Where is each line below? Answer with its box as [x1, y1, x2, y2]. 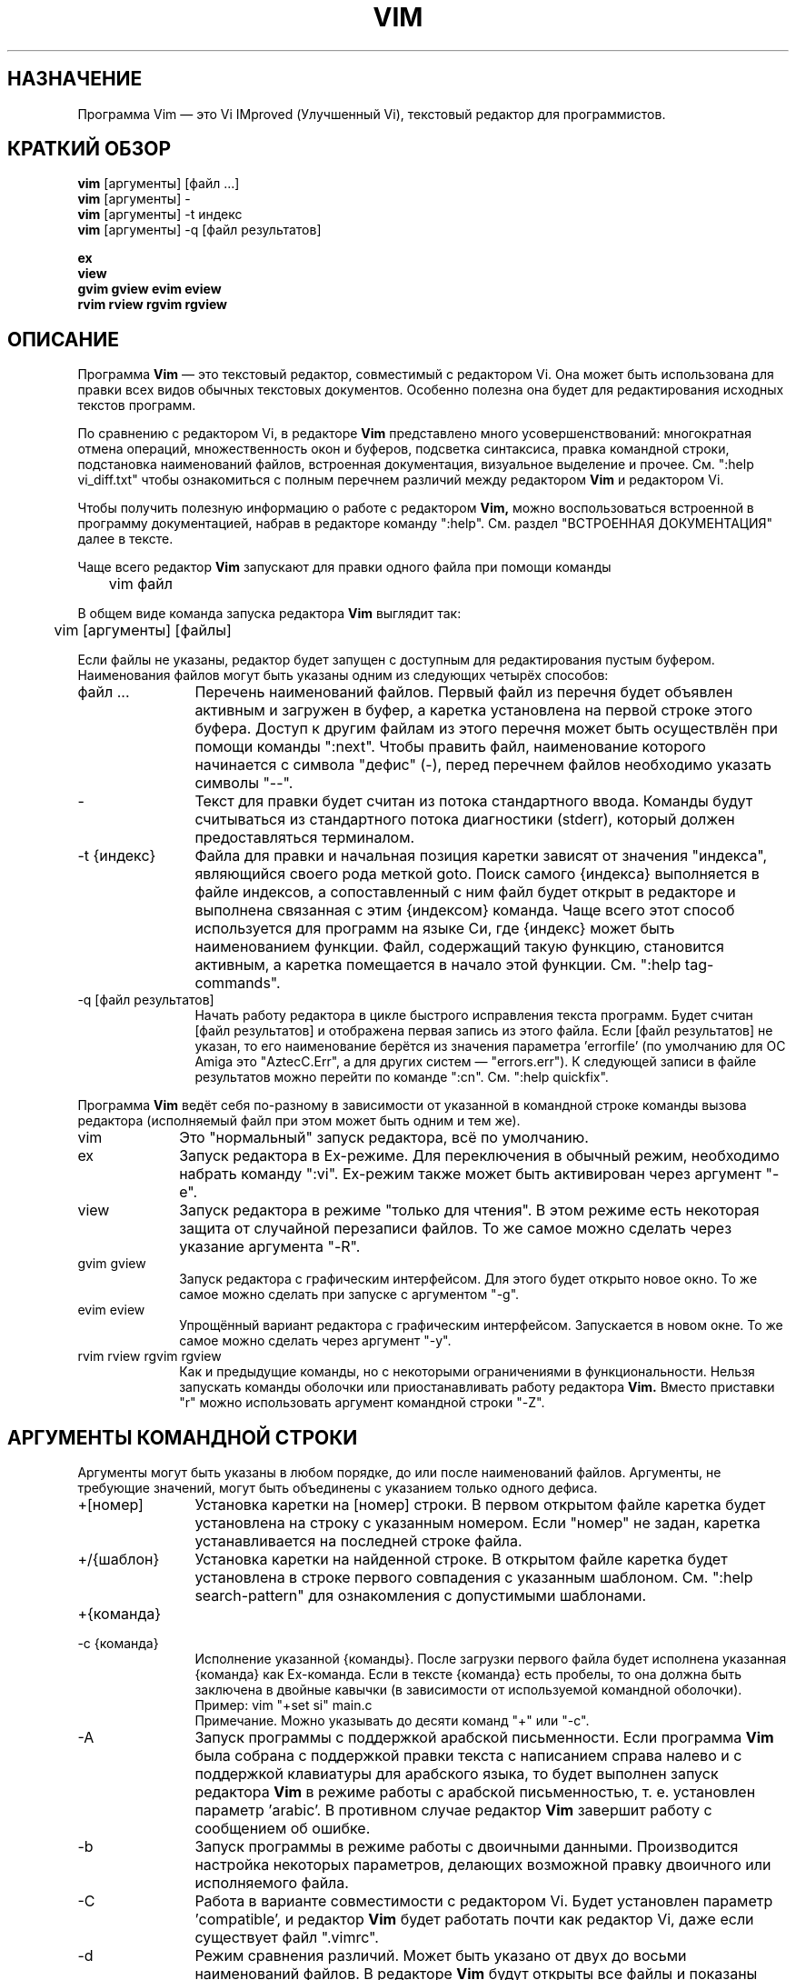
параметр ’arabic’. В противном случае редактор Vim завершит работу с [194, 1801, 712, 1820]
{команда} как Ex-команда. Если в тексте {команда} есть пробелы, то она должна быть [194, 1666, 741, 1683]
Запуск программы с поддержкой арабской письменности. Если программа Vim [194, 1728, 774, 1747]
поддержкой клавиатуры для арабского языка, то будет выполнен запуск [194, 1765, 719, 1784]
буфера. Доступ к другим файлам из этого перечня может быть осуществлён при [194, 719, 779, 738]
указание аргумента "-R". [179, 1237, 361, 1256]
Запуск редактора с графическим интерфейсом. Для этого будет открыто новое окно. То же [179, 1271, 758, 1287]
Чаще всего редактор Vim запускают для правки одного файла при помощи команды [77, 559, 612, 575]
